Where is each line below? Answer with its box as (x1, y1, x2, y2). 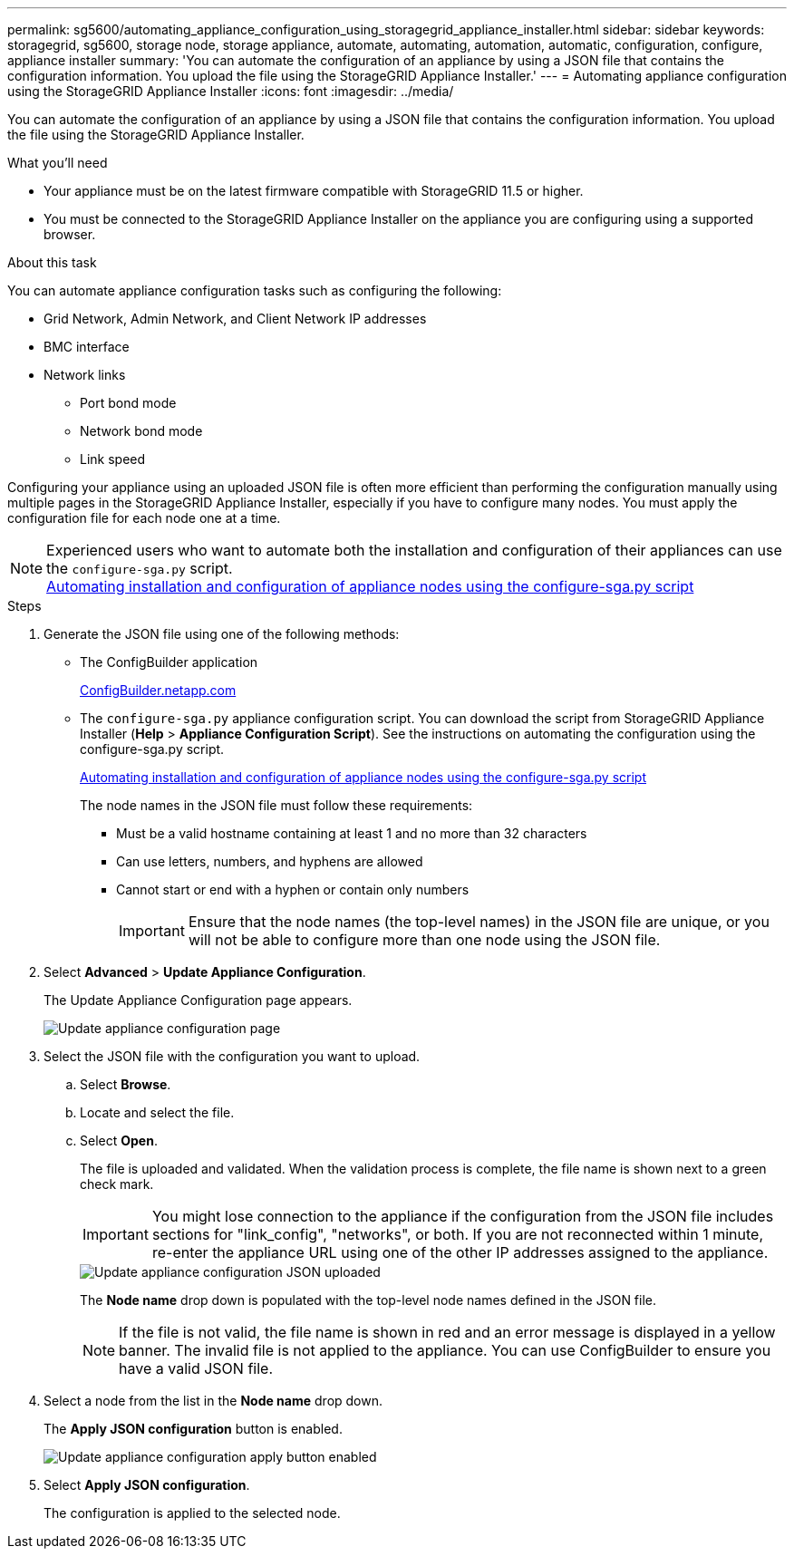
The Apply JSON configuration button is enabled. (44, 1421, 343, 1436)
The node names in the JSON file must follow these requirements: (80, 797, 473, 813)
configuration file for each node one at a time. (7, 510, 281, 526)
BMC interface (44, 339, 130, 354)
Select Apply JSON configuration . (44, 1477, 250, 1493)
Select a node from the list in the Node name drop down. (44, 1393, 383, 1408)
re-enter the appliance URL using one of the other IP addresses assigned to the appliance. (151, 1243, 769, 1261)
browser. (44, 227, 96, 242)
